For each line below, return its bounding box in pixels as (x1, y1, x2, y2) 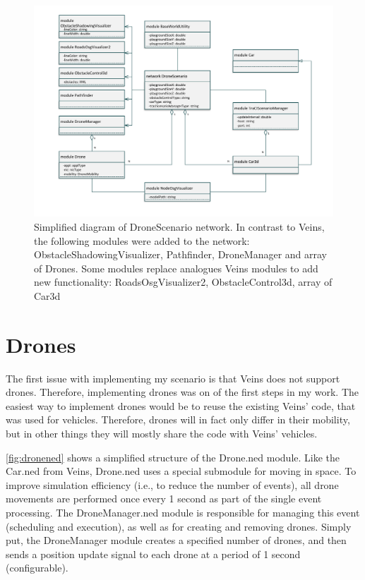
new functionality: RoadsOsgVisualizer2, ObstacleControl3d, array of (34, 274, 333, 289)
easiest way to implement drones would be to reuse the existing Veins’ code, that (6, 398, 356, 413)
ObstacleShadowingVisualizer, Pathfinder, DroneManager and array (34, 247, 328, 262)
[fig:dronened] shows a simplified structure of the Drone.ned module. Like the (6, 449, 340, 464)
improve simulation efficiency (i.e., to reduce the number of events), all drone (6, 477, 339, 492)
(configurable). (6, 560, 68, 575)
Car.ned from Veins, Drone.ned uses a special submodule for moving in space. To (6, 464, 357, 478)
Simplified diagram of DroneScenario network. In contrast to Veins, (34, 219, 325, 234)
